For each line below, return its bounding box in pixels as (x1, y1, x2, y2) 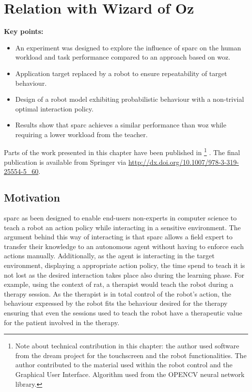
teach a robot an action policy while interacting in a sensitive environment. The (4, 222, 241, 232)
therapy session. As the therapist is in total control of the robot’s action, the (4, 288, 231, 298)
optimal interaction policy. (15, 103, 94, 113)
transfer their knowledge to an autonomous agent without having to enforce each (4, 241, 244, 251)
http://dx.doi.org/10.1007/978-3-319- (128, 157, 239, 167)
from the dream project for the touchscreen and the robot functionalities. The (15, 350, 247, 360)
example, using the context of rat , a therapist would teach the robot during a (4, 279, 234, 289)
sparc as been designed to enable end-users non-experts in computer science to (4, 213, 237, 223)
